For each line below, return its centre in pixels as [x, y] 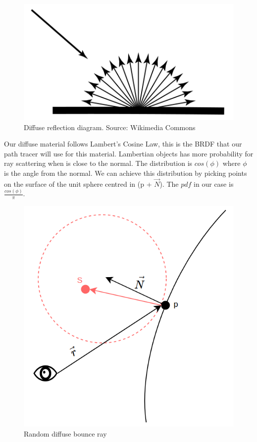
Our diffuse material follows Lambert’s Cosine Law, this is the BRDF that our [123, 144]
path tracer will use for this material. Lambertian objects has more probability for [129, 153]
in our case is [214, 184]
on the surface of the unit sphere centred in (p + [78, 184]
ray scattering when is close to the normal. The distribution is [98, 163]
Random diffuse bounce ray [65, 433]
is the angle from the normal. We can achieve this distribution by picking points [126, 173]
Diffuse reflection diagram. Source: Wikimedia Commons [110, 127]
